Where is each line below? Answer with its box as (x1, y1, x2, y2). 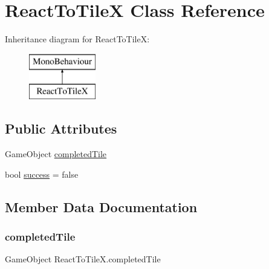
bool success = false (5, 167, 79, 180)
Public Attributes (5, 119, 117, 138)
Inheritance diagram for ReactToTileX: (5, 33, 150, 45)
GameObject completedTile (5, 147, 107, 160)
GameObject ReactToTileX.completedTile (5, 253, 161, 265)
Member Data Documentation (5, 197, 198, 216)
